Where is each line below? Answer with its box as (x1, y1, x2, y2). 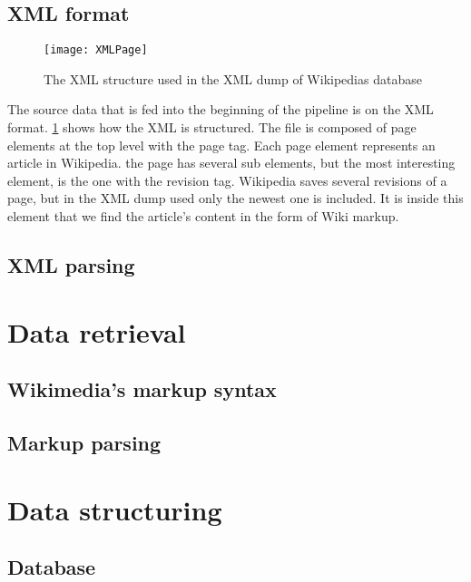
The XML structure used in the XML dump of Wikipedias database (44, 69, 422, 88)
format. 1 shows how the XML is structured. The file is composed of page (7, 118, 417, 137)
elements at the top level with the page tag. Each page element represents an (7, 135, 436, 154)
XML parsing (7, 251, 135, 278)
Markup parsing (7, 428, 162, 456)
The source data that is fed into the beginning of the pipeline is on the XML (7, 100, 434, 119)
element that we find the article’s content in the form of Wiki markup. (7, 207, 399, 226)
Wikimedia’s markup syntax (7, 375, 277, 403)
